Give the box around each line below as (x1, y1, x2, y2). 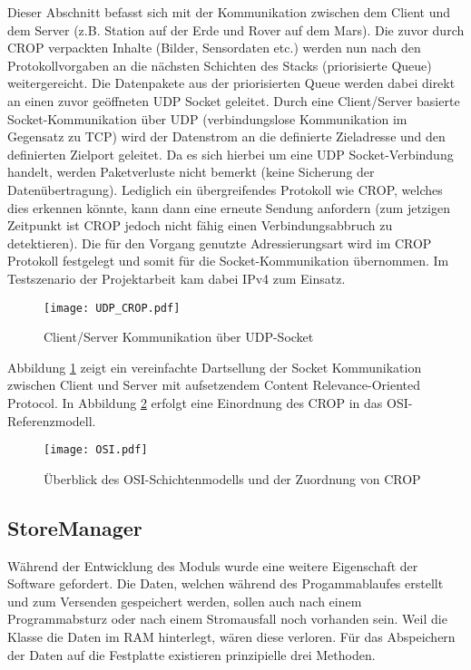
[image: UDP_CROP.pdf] (44, 301, 181, 315)
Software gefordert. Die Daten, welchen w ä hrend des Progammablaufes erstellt (7, 574, 444, 593)
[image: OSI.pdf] (44, 443, 148, 457)
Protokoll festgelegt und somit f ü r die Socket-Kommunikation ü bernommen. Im (7, 251, 449, 270)
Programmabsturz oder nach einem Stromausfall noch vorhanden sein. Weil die (7, 609, 447, 628)
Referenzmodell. (7, 411, 96, 430)
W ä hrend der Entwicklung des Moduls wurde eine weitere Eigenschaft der (7, 556, 418, 575)
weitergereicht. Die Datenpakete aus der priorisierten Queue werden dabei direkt (7, 73, 456, 92)
